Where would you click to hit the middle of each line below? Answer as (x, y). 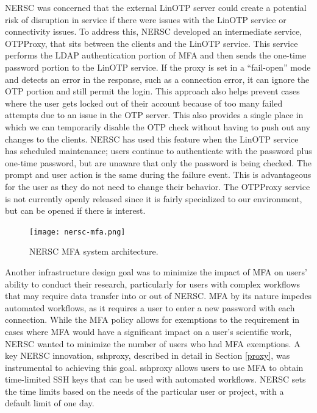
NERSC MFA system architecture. (94, 251)
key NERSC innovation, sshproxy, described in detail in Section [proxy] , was (148, 355)
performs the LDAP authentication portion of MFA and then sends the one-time (155, 55)
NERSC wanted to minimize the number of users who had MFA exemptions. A (153, 343)
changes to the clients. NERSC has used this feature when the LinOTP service (152, 139)
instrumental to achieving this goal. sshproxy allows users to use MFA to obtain (154, 367)
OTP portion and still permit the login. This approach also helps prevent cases (152, 91)
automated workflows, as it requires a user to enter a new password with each (150, 307)
